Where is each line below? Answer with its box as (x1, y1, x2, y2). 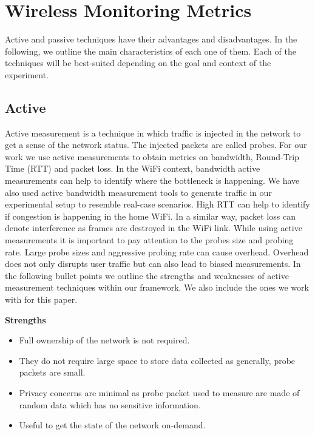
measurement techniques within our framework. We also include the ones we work (5, 281, 309, 294)
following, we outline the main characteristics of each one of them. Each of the (5, 44, 296, 57)
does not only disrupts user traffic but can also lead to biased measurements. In (5, 257, 301, 270)
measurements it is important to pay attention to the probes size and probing (5, 234, 294, 246)
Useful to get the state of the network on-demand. (19, 419, 206, 431)
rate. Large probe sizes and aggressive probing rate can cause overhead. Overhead (5, 245, 309, 258)
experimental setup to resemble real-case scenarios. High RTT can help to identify (5, 198, 310, 211)
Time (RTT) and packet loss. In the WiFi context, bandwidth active (5, 162, 260, 175)
